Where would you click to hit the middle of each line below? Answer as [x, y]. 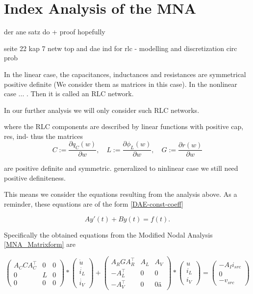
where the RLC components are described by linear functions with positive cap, [124, 126]
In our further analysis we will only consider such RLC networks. [102, 110]
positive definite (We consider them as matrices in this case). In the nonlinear [121, 84]
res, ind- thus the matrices [43, 136]
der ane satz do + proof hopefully [55, 32]
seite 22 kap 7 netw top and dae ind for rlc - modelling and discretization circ [121, 48]
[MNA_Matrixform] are [40, 244]
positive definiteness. [35, 177]
